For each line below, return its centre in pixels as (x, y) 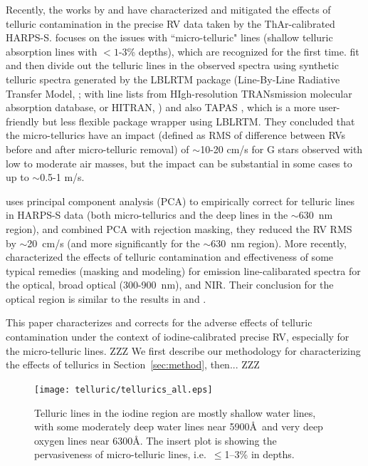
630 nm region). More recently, (279, 243)
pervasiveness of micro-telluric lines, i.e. (120, 454)
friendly (22, 121)
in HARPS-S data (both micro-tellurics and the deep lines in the (147, 215)
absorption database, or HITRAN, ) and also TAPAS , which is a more (161, 107)
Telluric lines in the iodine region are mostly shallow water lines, (175, 412)
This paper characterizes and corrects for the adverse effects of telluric (159, 322)
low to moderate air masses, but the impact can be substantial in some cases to (179, 163)
